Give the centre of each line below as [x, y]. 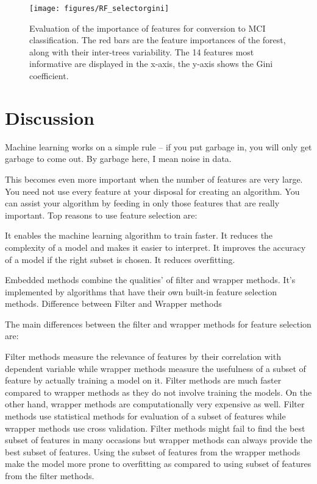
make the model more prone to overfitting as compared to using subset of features [158, 464]
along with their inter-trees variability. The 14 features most [142, 51]
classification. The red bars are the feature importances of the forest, [158, 40]
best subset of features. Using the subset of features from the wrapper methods [153, 451]
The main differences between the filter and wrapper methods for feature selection [158, 324]
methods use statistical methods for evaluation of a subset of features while [145, 416]
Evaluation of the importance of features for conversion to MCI [148, 28]
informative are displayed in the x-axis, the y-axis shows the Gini [151, 64]
